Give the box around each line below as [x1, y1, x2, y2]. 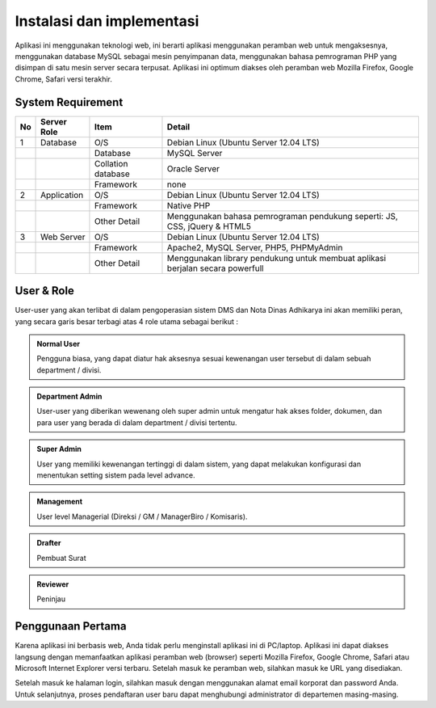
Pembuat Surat [36, 553, 86, 563]
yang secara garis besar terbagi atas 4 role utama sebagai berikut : [15, 316, 238, 327]
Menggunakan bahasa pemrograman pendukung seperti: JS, [166, 210, 399, 221]
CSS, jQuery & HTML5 [166, 221, 252, 232]
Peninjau [36, 594, 66, 604]
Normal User [36, 339, 81, 348]
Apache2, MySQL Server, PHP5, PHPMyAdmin [166, 242, 343, 253]
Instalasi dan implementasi [15, 12, 199, 30]
